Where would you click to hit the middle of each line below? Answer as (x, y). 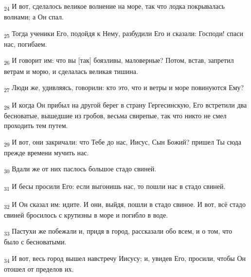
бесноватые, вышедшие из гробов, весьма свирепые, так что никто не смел (115, 116)
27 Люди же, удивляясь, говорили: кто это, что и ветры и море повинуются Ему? (124, 88)
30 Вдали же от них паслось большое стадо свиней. (80, 169)
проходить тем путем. (36, 125)
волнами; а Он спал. (34, 17)
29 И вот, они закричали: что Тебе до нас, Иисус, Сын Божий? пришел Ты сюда (123, 142)
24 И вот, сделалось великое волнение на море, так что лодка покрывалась (114, 7)
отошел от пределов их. (39, 269)
